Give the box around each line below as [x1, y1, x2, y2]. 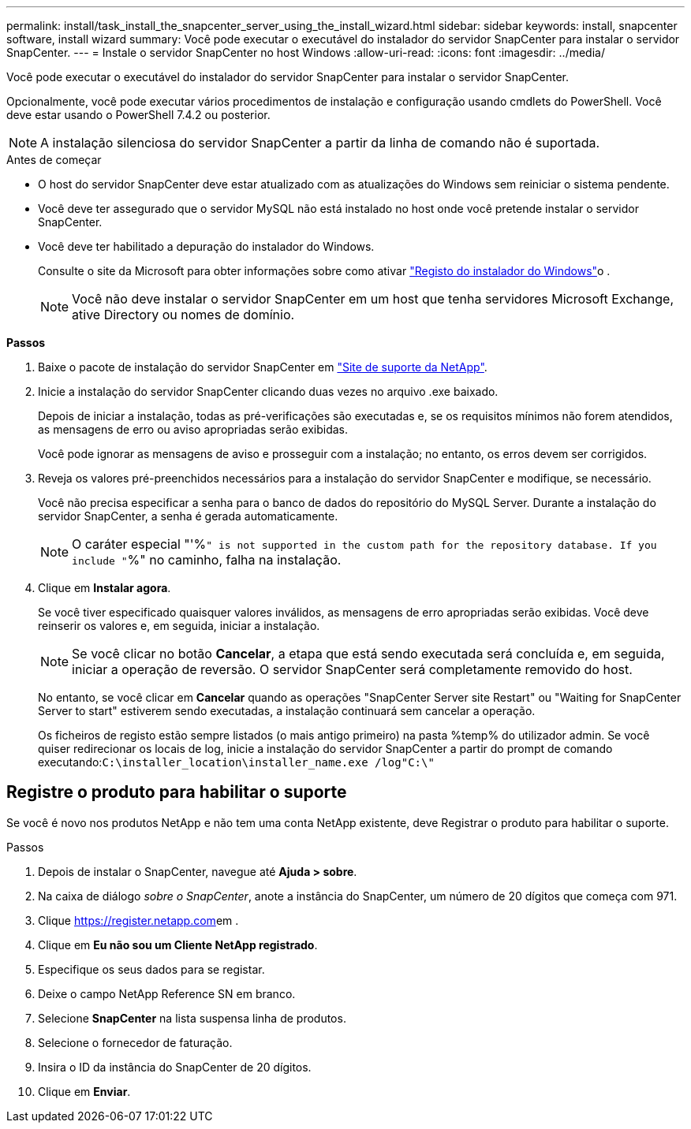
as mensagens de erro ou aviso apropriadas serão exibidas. [38, 423, 348, 436]
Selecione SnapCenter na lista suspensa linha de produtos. [38, 1011, 346, 1025]
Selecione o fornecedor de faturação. [38, 1035, 233, 1049]
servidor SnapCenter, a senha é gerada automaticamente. [38, 509, 338, 523]
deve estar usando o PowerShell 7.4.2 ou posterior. [6, 108, 271, 121]
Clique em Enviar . [38, 1084, 131, 1098]
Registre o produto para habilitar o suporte [6, 782, 347, 803]
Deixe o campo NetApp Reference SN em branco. [38, 986, 296, 1000]
